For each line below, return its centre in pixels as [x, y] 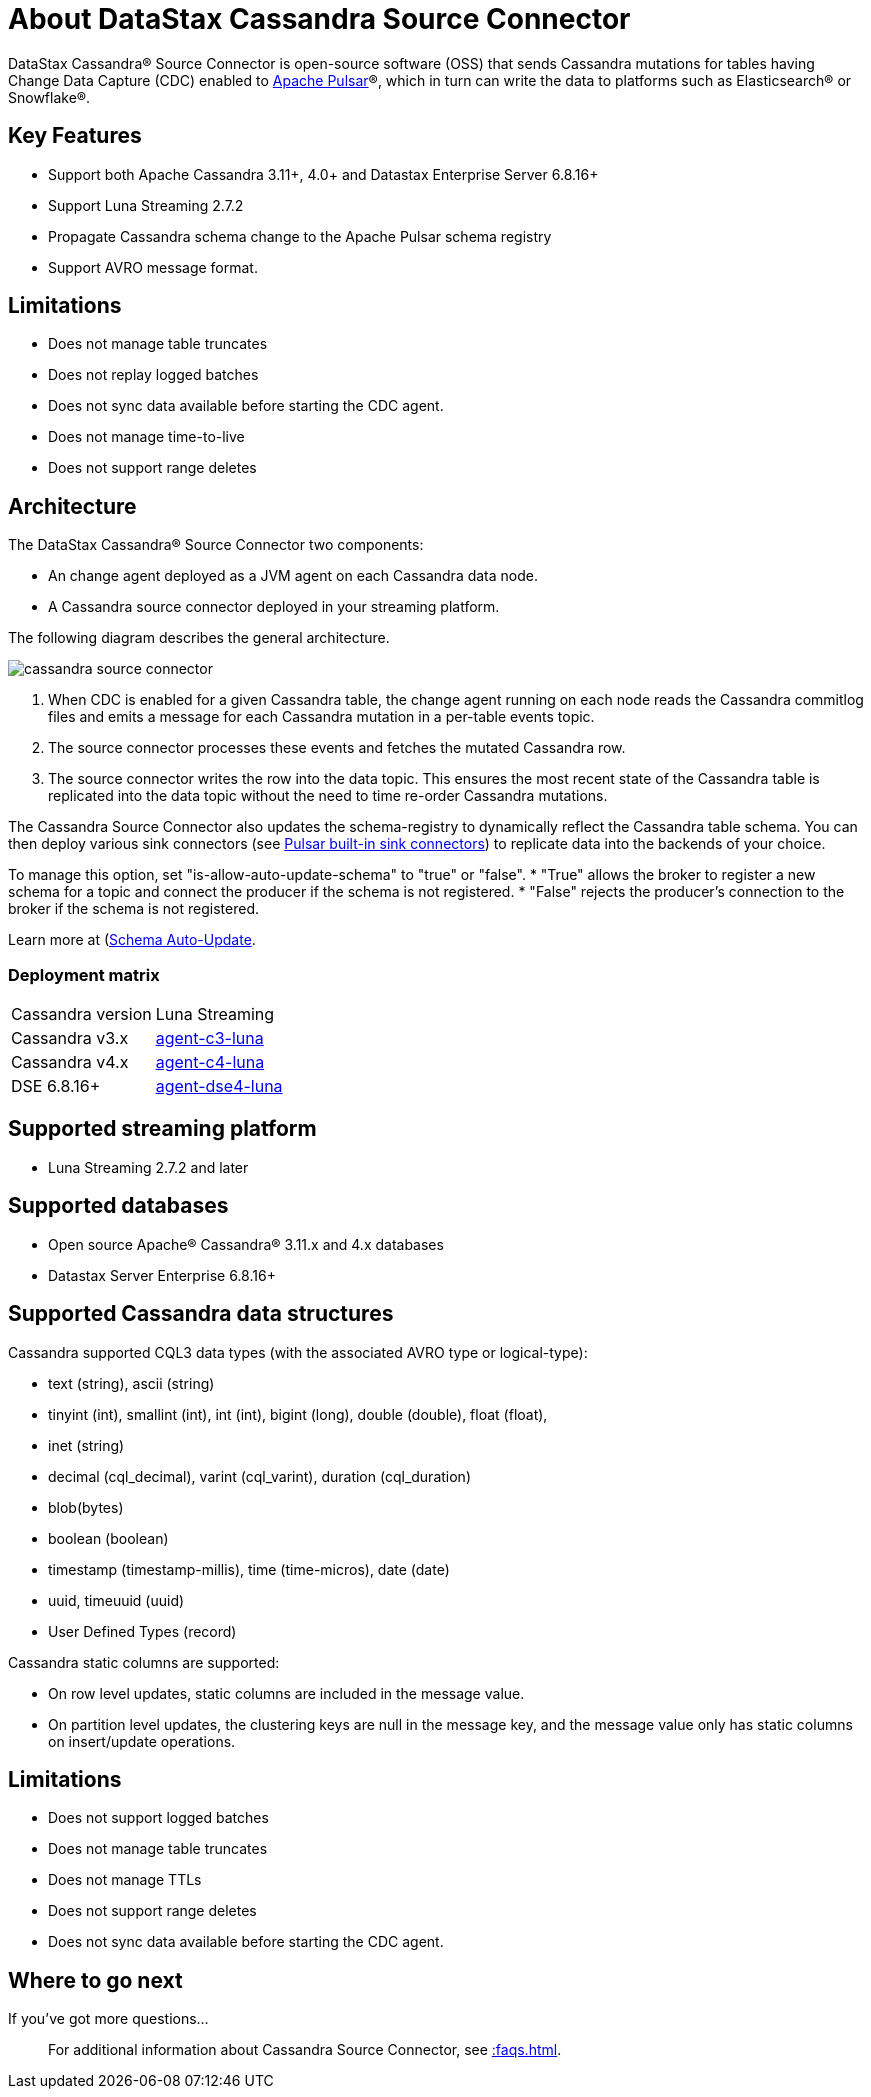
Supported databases [118, 1206]
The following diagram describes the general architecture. [199, 638]
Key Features [75, 136]
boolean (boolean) [108, 1538]
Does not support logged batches [158, 1818]
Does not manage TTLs [125, 1880]
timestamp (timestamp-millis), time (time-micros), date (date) [249, 1569]
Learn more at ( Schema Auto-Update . [132, 940]
